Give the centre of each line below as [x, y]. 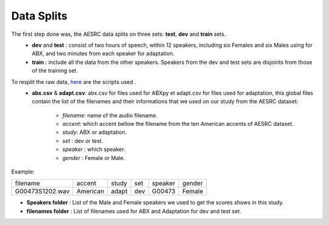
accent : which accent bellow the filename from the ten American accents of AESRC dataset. [178, 124]
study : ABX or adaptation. [95, 132]
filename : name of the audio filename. [110, 115]
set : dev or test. [83, 140]
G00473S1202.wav [42, 192]
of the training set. [55, 71]
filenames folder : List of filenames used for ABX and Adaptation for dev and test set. [134, 211]
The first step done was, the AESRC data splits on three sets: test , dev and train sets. [119, 34]
